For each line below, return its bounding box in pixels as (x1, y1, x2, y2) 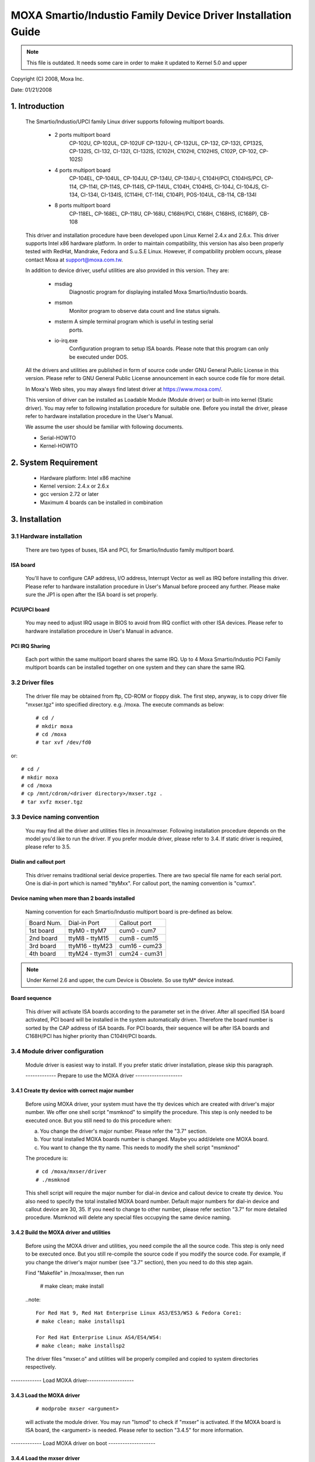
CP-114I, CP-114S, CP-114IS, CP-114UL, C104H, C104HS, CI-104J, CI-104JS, (79, 183, 261, 190)
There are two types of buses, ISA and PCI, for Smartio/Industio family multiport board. (25, 546, 235, 553)
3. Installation (10, 514, 62, 524)
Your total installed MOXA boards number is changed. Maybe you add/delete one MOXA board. (40, 1136, 269, 1143)
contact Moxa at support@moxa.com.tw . (25, 256, 123, 263)
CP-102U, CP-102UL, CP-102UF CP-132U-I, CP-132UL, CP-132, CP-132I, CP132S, (69, 139, 264, 146)
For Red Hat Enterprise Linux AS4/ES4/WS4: (36, 1334, 162, 1341)
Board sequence (10, 995, 52, 1002)
